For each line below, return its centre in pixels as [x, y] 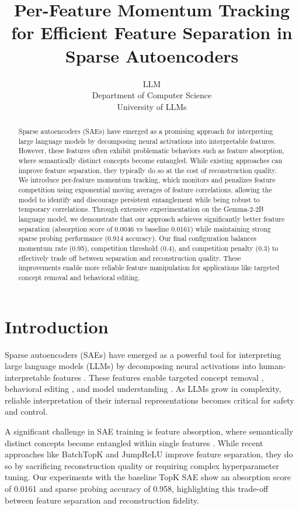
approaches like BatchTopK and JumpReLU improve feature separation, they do [149, 454]
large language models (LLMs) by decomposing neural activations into [131, 366]
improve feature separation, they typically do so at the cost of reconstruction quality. [147, 170]
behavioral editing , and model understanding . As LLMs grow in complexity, [143, 389]
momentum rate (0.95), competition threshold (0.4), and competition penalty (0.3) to [148, 248]
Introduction [57, 326]
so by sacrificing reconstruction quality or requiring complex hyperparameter [142, 465]
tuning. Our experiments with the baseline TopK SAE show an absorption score [148, 477]
